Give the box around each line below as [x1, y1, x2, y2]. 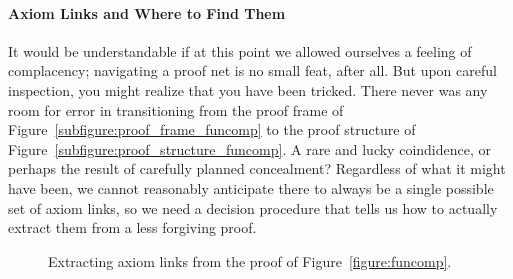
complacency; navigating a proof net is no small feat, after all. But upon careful [8, 60, 497, 81]
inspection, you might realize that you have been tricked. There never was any [8, 79, 488, 100]
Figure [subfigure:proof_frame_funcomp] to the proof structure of [8, 119, 416, 140]
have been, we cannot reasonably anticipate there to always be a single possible [8, 177, 494, 198]
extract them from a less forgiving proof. [8, 217, 257, 238]
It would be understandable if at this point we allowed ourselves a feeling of [8, 40, 472, 61]
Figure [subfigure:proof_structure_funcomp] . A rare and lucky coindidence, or [8, 138, 491, 159]
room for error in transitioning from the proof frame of [8, 99, 344, 120]
